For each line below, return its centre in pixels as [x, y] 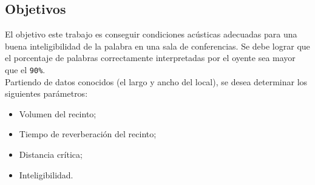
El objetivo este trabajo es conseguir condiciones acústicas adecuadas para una [151, 34]
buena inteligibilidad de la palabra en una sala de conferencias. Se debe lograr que [157, 46]
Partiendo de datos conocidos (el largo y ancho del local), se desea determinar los [156, 81]
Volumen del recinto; [58, 113]
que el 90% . [25, 69]
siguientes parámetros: [46, 93]
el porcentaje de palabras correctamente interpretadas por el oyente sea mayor [150, 58]
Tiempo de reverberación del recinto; [88, 134]
